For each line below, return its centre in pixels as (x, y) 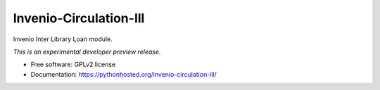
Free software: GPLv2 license (73, 65)
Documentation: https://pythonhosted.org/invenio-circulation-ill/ (124, 74)
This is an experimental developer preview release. (87, 52)
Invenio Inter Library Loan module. (63, 39)
